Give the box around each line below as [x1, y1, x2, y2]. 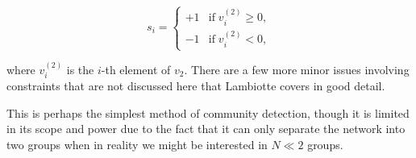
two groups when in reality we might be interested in [6, 136, 268, 153]
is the [66, 60, 94, 77]
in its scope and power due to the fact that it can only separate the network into [6, 120, 406, 137]
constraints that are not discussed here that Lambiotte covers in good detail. [6, 77, 385, 94]
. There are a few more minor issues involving [184, 60, 410, 77]
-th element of [101, 60, 171, 77]
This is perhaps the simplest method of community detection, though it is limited [6, 104, 410, 121]
